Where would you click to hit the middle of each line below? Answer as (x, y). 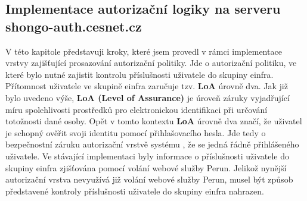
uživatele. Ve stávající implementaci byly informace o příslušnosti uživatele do (147, 156)
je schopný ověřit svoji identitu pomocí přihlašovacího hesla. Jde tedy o (136, 132)
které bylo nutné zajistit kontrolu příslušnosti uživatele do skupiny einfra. (139, 74)
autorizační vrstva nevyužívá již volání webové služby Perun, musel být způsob (149, 179)
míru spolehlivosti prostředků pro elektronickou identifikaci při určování (137, 109)
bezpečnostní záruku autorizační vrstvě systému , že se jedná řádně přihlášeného (152, 144)
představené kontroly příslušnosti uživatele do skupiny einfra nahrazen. (135, 191)
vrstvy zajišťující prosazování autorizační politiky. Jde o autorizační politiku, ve (151, 63)
